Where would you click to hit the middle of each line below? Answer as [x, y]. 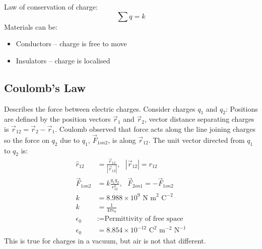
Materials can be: [31, 26]
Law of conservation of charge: [51, 7]
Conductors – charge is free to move [71, 44]
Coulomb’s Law [45, 87]
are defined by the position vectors [57, 119]
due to [70, 140]
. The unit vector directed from [196, 140]
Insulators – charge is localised [63, 60]
